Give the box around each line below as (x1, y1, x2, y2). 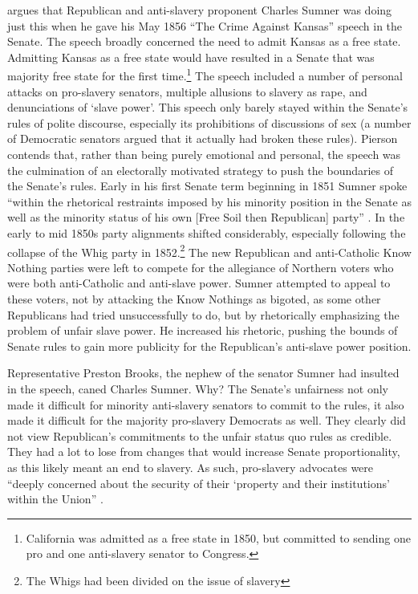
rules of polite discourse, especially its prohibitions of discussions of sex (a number (7, 114, 412, 131)
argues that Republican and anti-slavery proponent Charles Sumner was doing (7, 2, 392, 18)
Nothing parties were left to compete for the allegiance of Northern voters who (7, 258, 394, 275)
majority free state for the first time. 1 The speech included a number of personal (7, 65, 403, 84)
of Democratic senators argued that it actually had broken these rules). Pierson (7, 130, 398, 147)
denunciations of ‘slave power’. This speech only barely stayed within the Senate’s (7, 99, 408, 116)
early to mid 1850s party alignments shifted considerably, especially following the (7, 224, 406, 241)
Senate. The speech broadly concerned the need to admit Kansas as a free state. (7, 33, 401, 50)
